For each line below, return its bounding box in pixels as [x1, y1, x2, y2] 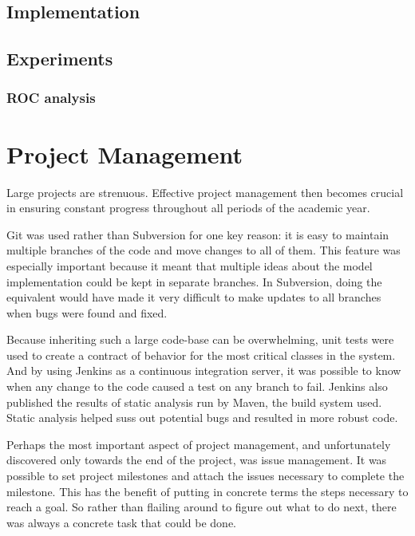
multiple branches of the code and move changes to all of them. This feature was [6, 242, 401, 258]
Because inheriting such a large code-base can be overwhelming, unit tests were [6, 331, 394, 348]
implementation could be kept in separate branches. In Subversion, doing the [6, 273, 382, 290]
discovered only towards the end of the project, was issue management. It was [6, 451, 387, 468]
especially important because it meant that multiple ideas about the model [6, 257, 373, 274]
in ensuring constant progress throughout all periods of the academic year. [6, 199, 370, 216]
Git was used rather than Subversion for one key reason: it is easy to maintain [6, 226, 389, 242]
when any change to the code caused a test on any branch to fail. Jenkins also [6, 378, 388, 395]
